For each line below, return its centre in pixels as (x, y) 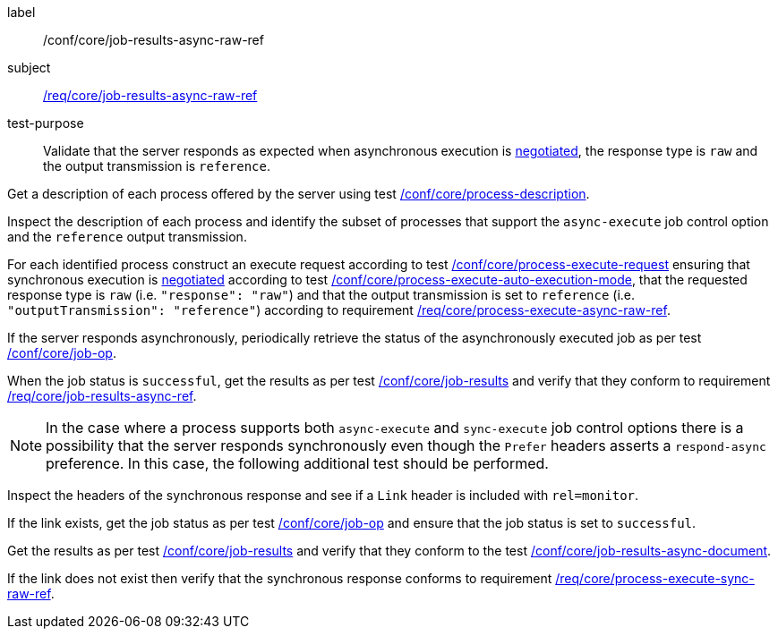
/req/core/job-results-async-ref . (102, 396)
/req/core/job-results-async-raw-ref (150, 95)
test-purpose (46, 123)
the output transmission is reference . (157, 166)
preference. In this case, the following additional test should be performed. (297, 463)
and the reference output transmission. (127, 237)
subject (29, 68)
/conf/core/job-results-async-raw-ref (154, 40)
